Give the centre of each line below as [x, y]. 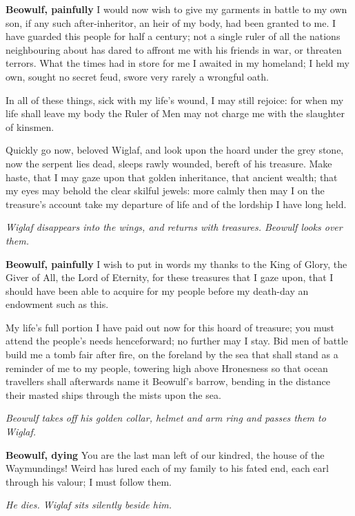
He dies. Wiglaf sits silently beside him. [89, 505]
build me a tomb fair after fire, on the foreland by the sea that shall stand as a [172, 354]
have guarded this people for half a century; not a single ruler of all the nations [173, 36]
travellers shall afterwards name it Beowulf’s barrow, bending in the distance [168, 381]
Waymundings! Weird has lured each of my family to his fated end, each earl [167, 468]
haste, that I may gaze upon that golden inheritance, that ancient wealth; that [172, 177]
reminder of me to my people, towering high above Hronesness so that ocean [167, 368]
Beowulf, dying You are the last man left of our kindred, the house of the [165, 454]
